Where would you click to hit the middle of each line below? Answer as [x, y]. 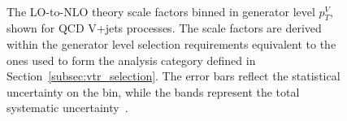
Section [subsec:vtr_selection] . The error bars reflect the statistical [173, 76]
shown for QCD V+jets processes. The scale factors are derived [164, 28]
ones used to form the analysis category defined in [131, 60]
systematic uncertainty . [67, 108]
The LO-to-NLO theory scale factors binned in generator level [161, 11]
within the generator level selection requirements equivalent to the [171, 43]
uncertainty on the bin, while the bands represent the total [153, 91]
